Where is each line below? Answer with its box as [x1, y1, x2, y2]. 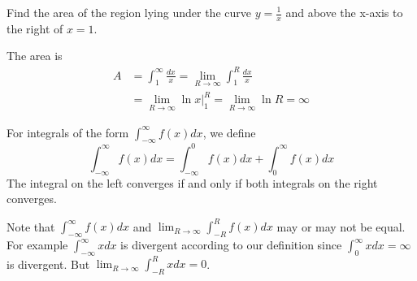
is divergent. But [7, 255, 90, 272]
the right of [7, 19, 63, 37]
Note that [7, 218, 55, 235]
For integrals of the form [7, 123, 129, 140]
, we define [202, 123, 256, 140]
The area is [7, 47, 63, 64]
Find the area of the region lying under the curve [7, 4, 251, 20]
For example [7, 236, 68, 253]
